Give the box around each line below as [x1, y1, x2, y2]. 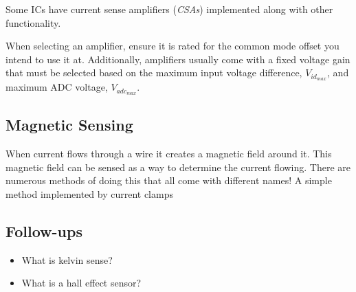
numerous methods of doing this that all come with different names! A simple [5, 173, 332, 188]
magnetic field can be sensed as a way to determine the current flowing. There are [5, 159, 351, 174]
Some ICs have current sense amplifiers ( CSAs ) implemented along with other [5, 2, 333, 16]
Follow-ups [5, 221, 82, 242]
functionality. [5, 15, 61, 30]
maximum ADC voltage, [5, 80, 108, 94]
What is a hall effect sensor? [21, 276, 142, 290]
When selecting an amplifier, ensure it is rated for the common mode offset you [5, 38, 340, 53]
